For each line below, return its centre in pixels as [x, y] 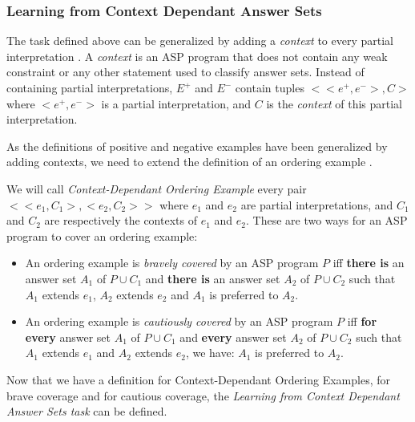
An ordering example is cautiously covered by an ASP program [179, 321]
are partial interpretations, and [317, 204]
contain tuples [270, 87]
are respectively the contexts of [121, 220]
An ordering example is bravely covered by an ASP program [172, 263]
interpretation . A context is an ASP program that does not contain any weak [197, 56]
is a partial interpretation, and [176, 103]
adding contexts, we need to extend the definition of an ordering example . [189, 162]
